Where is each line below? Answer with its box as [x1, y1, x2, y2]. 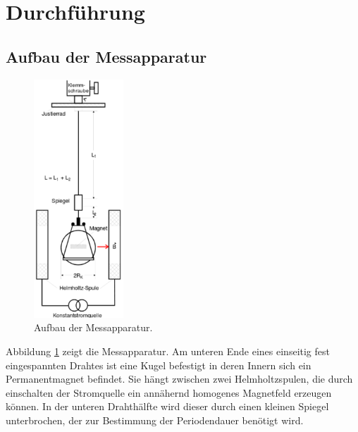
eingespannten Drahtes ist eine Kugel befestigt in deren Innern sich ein [6, 357, 311, 372]
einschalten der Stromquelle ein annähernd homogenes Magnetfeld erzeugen [6, 385, 332, 400]
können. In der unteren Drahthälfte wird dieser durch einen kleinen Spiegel [6, 399, 329, 414]
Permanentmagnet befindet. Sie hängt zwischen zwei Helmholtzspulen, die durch [6, 371, 353, 386]
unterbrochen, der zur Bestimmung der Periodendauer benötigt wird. [6, 413, 304, 428]
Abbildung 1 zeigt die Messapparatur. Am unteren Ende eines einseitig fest [6, 344, 330, 359]
